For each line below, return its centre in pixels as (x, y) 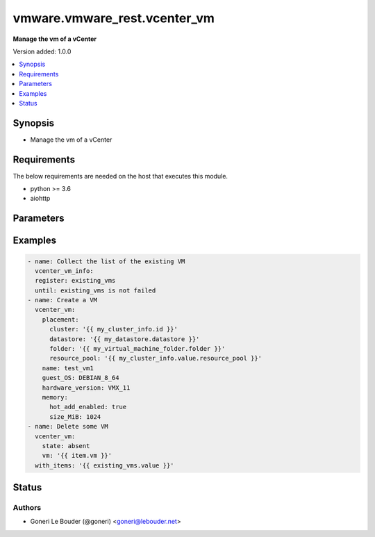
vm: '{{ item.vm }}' (77, 456)
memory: (55, 397)
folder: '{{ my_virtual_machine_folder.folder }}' (137, 349)
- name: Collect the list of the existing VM (106, 261)
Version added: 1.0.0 (42, 51)
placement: (60, 319)
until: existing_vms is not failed (95, 290)
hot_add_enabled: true (88, 407)
